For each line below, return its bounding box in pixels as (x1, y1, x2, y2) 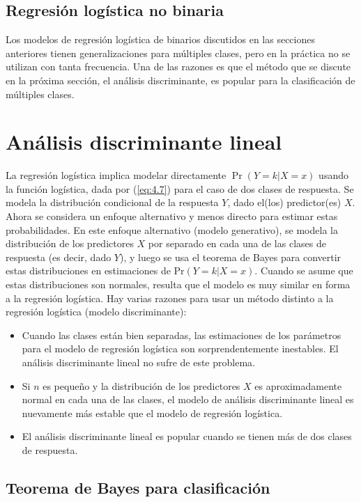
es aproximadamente (254, 378, 342, 393)
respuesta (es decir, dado (6, 249, 112, 264)
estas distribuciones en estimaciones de (6, 263, 171, 278)
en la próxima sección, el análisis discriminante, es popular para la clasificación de (6, 72, 355, 87)
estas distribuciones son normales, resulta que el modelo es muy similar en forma (6, 277, 351, 292)
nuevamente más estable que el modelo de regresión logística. (22, 405, 283, 420)
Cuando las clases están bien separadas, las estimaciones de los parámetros (22, 327, 341, 342)
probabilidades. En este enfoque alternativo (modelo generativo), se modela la (6, 222, 338, 237)
